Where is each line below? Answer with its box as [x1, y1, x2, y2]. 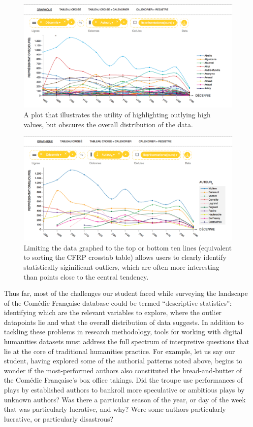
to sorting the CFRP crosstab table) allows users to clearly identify [24, 252, 226, 262]
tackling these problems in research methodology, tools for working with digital [4, 326, 243, 337]
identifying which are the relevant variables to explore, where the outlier [4, 307, 222, 318]
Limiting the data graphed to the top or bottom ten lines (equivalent [24, 242, 232, 252]
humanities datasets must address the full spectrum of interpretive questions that [4, 336, 250, 347]
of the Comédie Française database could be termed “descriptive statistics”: [4, 297, 232, 308]
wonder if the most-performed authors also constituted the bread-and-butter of [4, 365, 242, 375]
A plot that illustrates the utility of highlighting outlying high [24, 109, 211, 119]
